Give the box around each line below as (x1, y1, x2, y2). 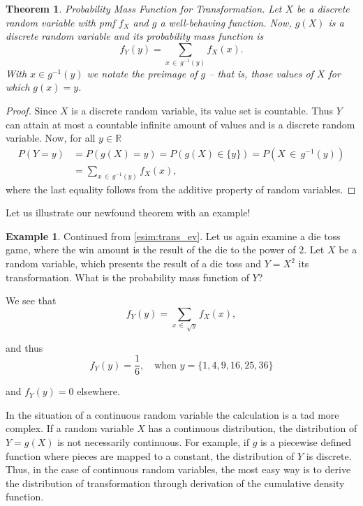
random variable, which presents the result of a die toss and (6, 256, 262, 270)
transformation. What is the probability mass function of (6, 269, 249, 284)
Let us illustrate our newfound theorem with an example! (6, 205, 251, 220)
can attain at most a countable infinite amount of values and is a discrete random (6, 117, 355, 131)
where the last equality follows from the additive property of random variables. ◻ (6, 181, 356, 196)
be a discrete (297, 1, 350, 15)
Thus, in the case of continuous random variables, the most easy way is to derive (6, 462, 351, 477)
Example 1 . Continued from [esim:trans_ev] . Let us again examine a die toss (6, 228, 341, 243)
